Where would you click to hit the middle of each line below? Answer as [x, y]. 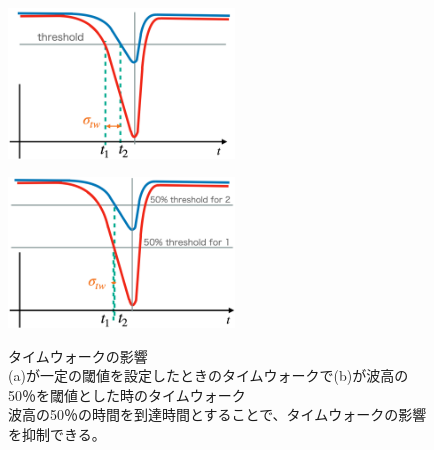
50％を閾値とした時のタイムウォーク [127, 394]
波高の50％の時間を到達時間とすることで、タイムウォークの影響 [217, 414]
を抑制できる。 [57, 433]
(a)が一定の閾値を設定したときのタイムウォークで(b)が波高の [208, 375]
